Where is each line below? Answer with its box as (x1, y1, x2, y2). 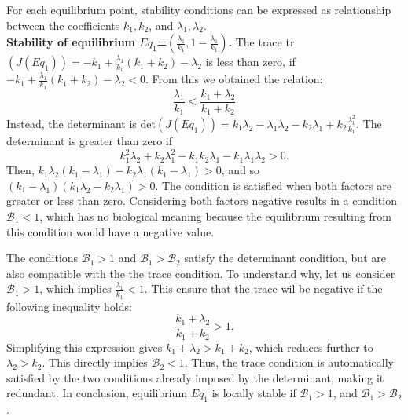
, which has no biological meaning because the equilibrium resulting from (39, 207, 391, 224)
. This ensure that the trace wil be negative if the (144, 280, 383, 297)
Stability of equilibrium (6, 34, 135, 50)
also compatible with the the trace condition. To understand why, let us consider (6, 265, 395, 281)
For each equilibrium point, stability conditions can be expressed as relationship (6, 2, 391, 17)
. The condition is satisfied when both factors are (155, 177, 391, 193)
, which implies (39, 280, 112, 297)
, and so (221, 162, 260, 178)
